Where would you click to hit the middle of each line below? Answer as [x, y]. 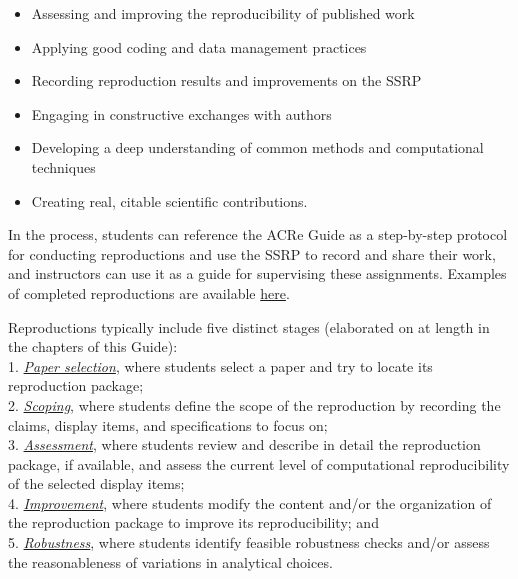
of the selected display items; [96, 483]
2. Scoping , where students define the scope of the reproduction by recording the [254, 404]
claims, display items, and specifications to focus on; [168, 424]
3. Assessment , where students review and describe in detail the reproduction [244, 444]
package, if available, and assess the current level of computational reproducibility [259, 463]
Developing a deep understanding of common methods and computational [257, 147]
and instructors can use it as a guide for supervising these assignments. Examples [257, 273]
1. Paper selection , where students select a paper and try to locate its [220, 365]
